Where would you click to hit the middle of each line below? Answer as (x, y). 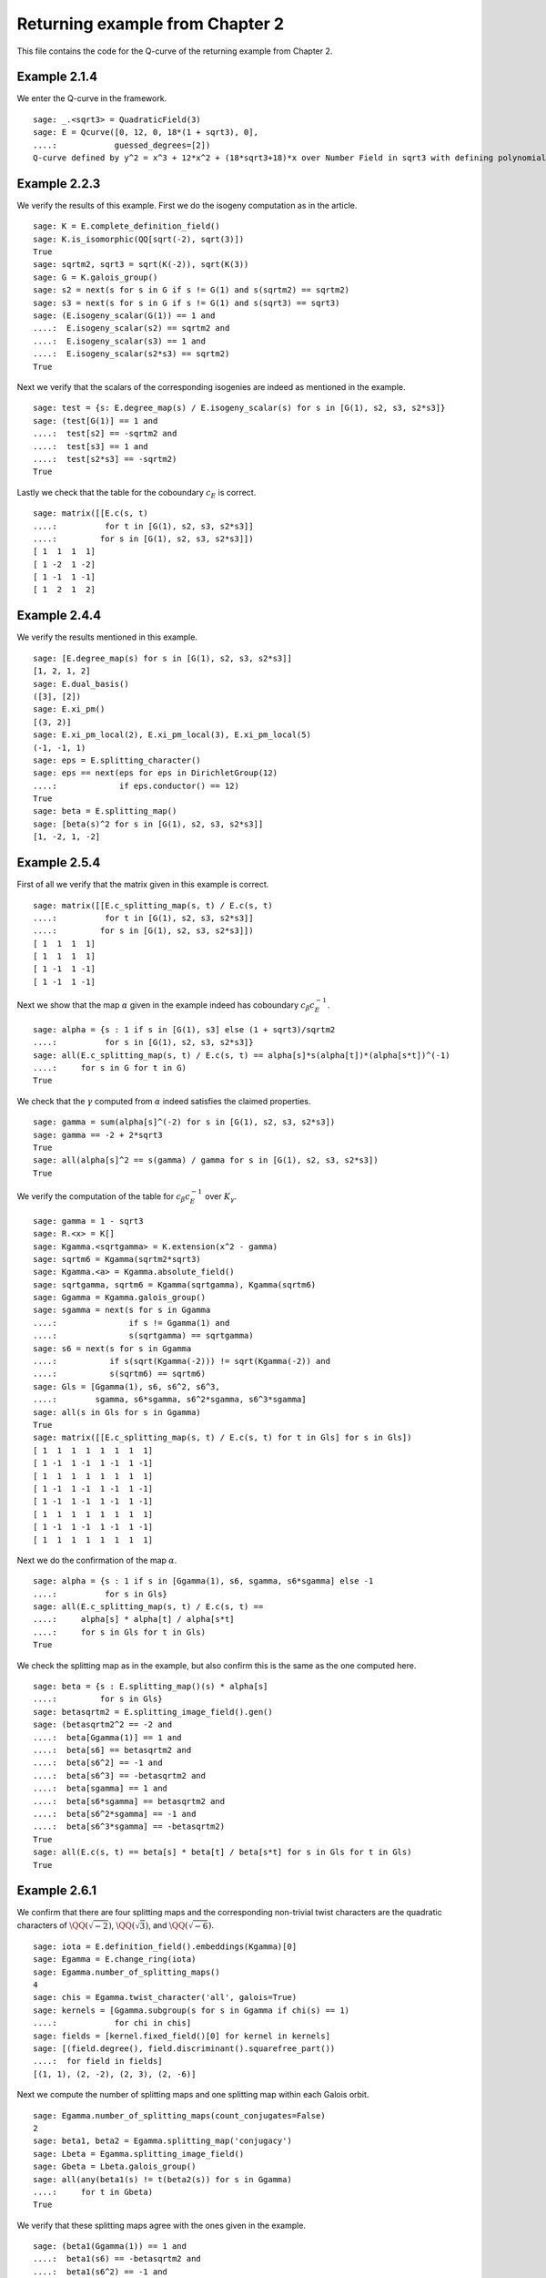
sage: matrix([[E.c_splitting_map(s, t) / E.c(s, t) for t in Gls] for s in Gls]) (222, 1438)
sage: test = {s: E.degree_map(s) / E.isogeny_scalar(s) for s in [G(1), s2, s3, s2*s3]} (239, 408)
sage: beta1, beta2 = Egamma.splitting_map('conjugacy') (163, 2141)
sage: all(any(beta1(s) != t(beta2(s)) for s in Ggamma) (163, 2179)
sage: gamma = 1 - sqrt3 (88, 1221)
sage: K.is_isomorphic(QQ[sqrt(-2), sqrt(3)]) (139, 239)
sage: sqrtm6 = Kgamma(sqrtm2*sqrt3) (117, 1259)
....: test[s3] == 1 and (91, 446)
